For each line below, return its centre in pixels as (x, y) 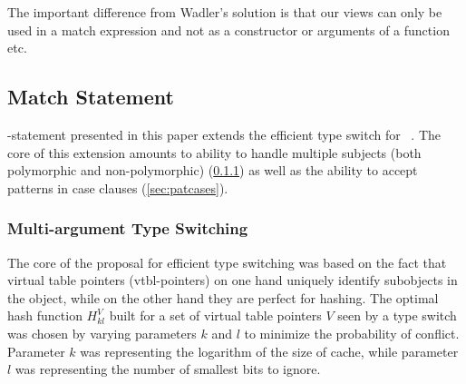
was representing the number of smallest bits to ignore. (168, 369)
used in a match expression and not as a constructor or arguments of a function (228, 30)
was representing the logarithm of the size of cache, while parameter (269, 351)
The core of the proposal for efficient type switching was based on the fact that (227, 262)
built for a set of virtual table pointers (215, 315)
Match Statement (91, 97)
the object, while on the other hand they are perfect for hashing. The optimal (223, 297)
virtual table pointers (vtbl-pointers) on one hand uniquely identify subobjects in (233, 280)
